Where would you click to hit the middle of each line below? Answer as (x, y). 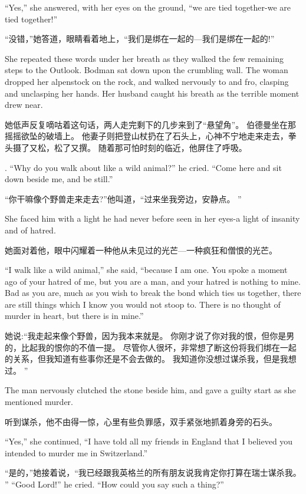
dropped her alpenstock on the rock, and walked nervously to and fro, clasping (147, 81)
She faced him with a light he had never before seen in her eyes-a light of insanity (152, 218)
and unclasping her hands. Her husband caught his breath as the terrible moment (152, 93)
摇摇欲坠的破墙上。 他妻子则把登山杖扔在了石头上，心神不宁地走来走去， (147, 136)
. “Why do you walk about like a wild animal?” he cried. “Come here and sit (143, 167)
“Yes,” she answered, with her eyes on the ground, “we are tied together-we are (148, 7)
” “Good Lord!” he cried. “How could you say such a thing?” (114, 484)
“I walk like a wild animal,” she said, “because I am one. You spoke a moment (146, 270)
